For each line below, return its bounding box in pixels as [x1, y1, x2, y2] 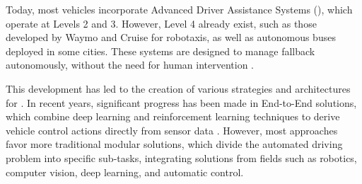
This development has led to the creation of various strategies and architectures [6, 81, 351, 96]
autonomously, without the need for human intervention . [6, 57, 254, 72]
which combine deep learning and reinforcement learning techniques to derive [6, 109, 340, 124]
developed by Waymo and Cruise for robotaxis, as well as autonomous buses [6, 30, 336, 45]
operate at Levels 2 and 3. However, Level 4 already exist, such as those [6, 16, 317, 30]
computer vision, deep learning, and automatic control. [6, 164, 244, 179]
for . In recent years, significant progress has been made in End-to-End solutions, [6, 95, 357, 110]
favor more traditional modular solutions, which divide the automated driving [6, 137, 343, 151]
